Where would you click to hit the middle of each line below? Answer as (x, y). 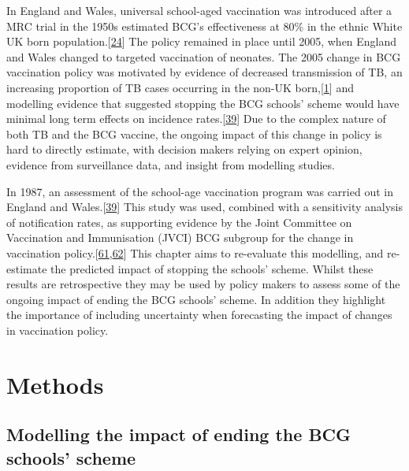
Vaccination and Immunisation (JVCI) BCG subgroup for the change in (180, 237)
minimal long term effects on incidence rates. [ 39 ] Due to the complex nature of (196, 119)
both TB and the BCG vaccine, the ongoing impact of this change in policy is (194, 134)
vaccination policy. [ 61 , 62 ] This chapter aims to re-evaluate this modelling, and (195, 252)
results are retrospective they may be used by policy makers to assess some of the (203, 284)
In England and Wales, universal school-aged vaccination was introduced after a (199, 10)
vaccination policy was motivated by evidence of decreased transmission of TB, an (204, 72)
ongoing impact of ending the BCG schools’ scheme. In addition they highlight (196, 299)
